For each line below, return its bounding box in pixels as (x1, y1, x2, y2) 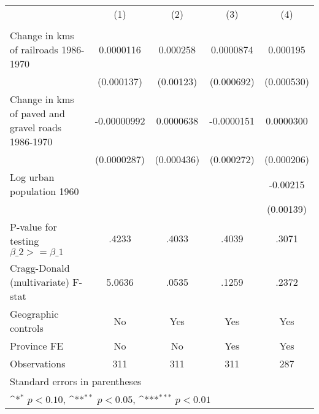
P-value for (10, 220, 57, 234)
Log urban (10, 170, 55, 184)
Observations (10, 356, 66, 370)
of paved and (10, 106, 65, 120)
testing (10, 234, 39, 248)
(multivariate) (10, 275, 69, 289)
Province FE (10, 339, 64, 353)
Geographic (10, 307, 59, 321)
